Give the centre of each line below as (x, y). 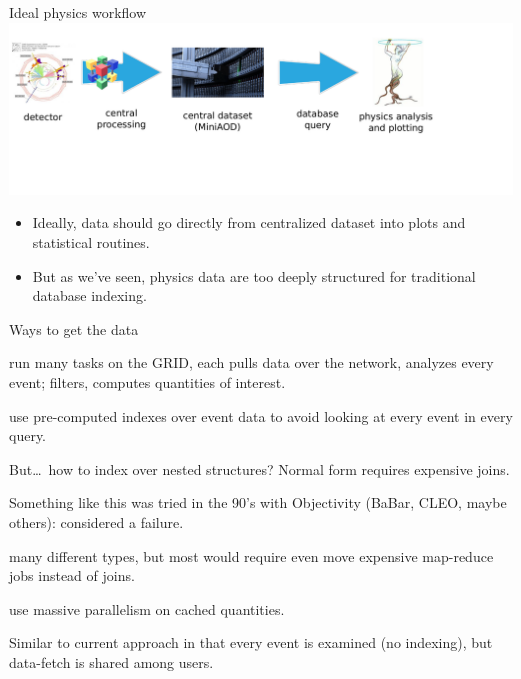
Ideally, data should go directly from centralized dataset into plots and (249, 222)
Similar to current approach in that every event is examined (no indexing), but (251, 642)
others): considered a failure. (96, 521)
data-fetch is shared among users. (111, 661)
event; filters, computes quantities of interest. (147, 382)
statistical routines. (91, 242)
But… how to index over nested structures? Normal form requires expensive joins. (259, 468)
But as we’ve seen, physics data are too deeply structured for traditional (254, 275)
